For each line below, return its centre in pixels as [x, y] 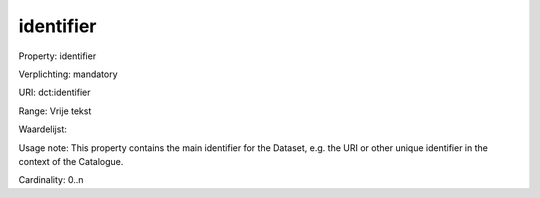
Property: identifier [57, 56]
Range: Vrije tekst [55, 111]
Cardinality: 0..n [51, 180]
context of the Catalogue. [71, 161]
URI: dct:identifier [54, 92]
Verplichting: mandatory [68, 74]
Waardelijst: [42, 129]
